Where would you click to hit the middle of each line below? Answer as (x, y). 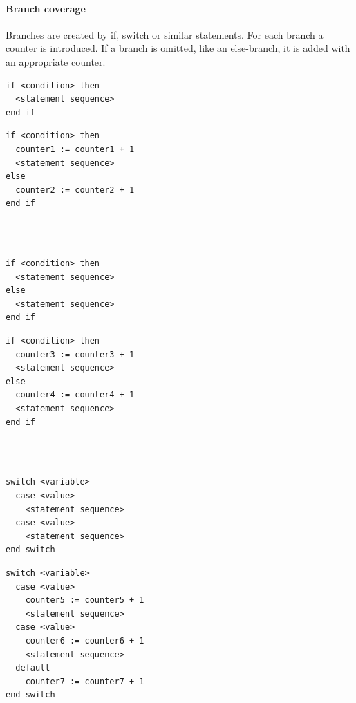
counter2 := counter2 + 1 (75, 190)
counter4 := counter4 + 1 (75, 395)
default (33, 668)
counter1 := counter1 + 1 (75, 149)
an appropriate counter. (56, 61)
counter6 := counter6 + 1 (85, 640)
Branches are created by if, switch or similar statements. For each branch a (165, 34)
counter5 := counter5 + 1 (85, 600)
